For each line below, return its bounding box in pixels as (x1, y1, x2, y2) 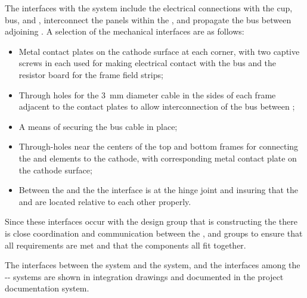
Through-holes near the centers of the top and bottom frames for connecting (18, 140, 299, 153)
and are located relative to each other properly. (18, 195, 191, 207)
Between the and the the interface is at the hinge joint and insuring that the (18, 184, 299, 196)
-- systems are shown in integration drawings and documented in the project (5, 270, 284, 283)
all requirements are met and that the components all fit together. (5, 238, 246, 251)
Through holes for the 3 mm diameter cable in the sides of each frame (18, 88, 276, 101)
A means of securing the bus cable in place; (18, 120, 178, 132)
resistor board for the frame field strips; (18, 68, 163, 80)
